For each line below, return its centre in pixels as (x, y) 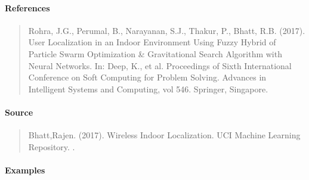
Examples (25, 170)
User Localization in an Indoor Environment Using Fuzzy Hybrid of (152, 42)
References (27, 7)
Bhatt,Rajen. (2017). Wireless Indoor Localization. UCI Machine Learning (164, 135)
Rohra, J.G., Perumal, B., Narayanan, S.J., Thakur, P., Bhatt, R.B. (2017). (167, 30)
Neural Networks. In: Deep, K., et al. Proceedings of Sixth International (160, 65)
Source (19, 112)
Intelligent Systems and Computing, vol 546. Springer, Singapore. (148, 89)
